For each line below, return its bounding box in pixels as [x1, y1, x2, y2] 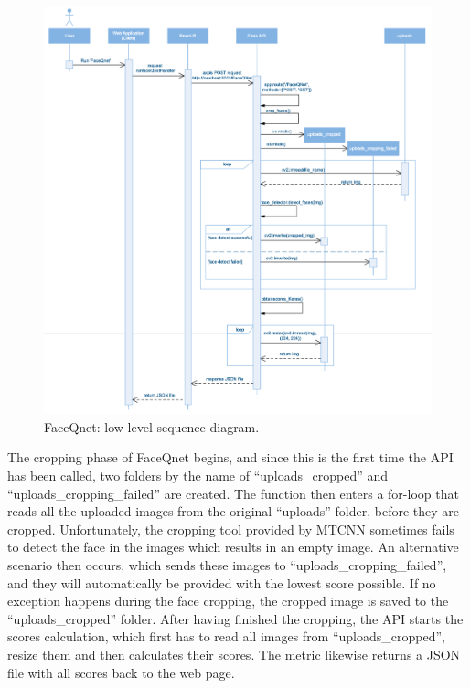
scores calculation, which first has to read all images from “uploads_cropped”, [7, 627, 445, 646]
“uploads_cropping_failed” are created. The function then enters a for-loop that [7, 483, 459, 503]
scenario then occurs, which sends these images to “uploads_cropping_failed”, [7, 556, 447, 575]
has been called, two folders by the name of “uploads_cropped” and [7, 466, 389, 485]
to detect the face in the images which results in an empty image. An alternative [7, 537, 459, 556]
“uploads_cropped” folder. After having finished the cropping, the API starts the [7, 609, 464, 628]
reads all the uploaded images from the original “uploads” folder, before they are [7, 502, 459, 521]
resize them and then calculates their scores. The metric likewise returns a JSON [7, 645, 461, 664]
